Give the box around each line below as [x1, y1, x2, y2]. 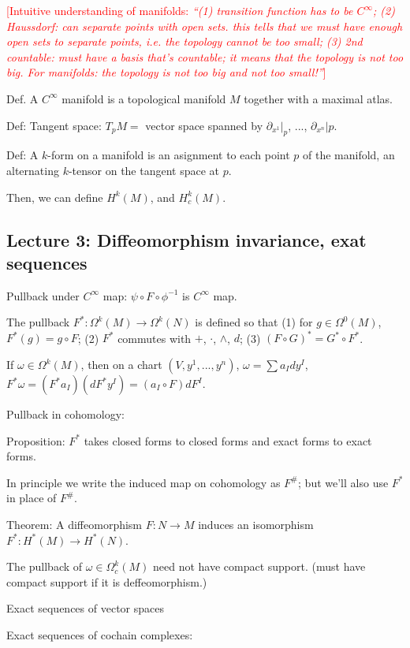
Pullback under [6, 287, 80, 304]
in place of [6, 490, 57, 506]
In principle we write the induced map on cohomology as [6, 474, 281, 490]
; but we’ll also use [298, 474, 389, 490]
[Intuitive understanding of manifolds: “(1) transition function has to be [6, 2, 353, 18]
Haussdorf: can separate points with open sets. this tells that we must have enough [6, 17, 403, 34]
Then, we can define [6, 188, 103, 205]
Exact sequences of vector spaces [6, 600, 164, 616]
